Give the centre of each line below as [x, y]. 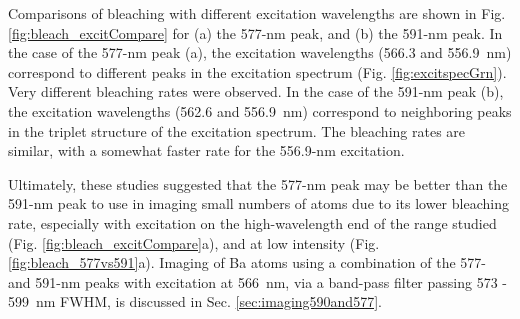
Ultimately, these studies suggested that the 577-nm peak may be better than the [258, 183]
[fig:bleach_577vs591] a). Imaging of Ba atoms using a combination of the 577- [247, 262]
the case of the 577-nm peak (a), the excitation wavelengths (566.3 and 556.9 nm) [260, 52]
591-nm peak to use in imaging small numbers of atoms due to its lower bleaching [258, 203]
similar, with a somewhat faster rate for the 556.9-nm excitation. [206, 150]
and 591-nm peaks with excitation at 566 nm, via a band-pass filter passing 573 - [257, 281]
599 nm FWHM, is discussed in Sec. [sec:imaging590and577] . [195, 301]
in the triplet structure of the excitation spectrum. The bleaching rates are [237, 130]
